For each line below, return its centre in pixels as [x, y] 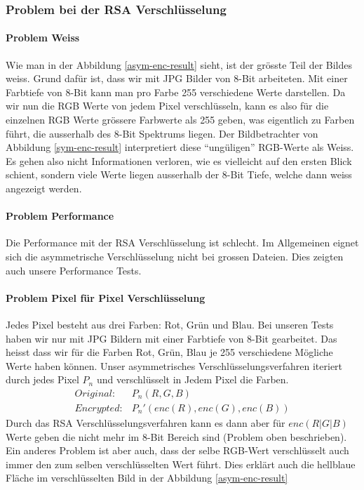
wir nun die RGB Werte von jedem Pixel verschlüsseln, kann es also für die [167, 106]
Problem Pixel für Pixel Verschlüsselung [106, 297]
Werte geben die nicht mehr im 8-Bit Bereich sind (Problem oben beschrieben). [176, 436]
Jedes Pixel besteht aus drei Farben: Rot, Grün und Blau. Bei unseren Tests [170, 324]
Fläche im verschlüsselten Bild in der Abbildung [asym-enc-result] [147, 478]
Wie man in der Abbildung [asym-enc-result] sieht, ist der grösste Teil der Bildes [179, 64]
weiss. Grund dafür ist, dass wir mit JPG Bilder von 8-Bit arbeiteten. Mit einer [177, 78]
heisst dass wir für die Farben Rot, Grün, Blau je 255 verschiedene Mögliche [169, 352]
